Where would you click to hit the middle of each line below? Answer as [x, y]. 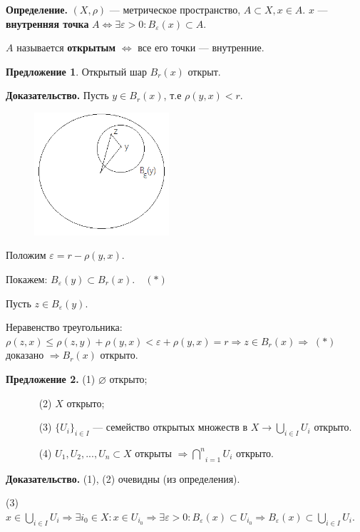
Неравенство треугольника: [64, 327]
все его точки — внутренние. [201, 47]
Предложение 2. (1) [51, 378]
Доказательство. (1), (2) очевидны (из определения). [123, 478]
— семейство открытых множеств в [170, 427]
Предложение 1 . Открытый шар [76, 71]
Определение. [37, 9]
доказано [25, 355]
